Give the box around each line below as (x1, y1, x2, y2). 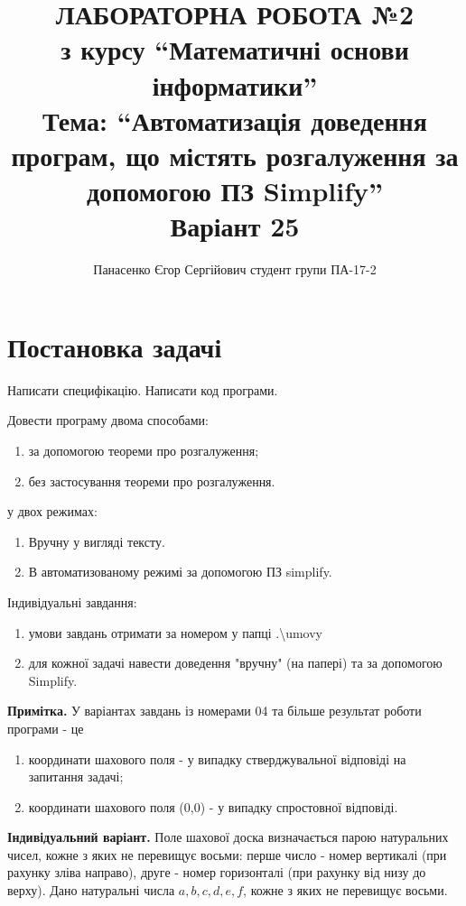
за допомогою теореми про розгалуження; (28, 440, 259, 459)
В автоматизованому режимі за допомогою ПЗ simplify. (28, 562, 332, 581)
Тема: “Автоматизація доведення (42, 101, 427, 138)
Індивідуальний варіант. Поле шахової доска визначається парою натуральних (7, 827, 449, 846)
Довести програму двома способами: (7, 411, 209, 430)
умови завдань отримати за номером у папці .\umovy (28, 623, 323, 642)
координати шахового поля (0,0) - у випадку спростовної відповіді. (28, 797, 398, 816)
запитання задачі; (28, 767, 124, 786)
